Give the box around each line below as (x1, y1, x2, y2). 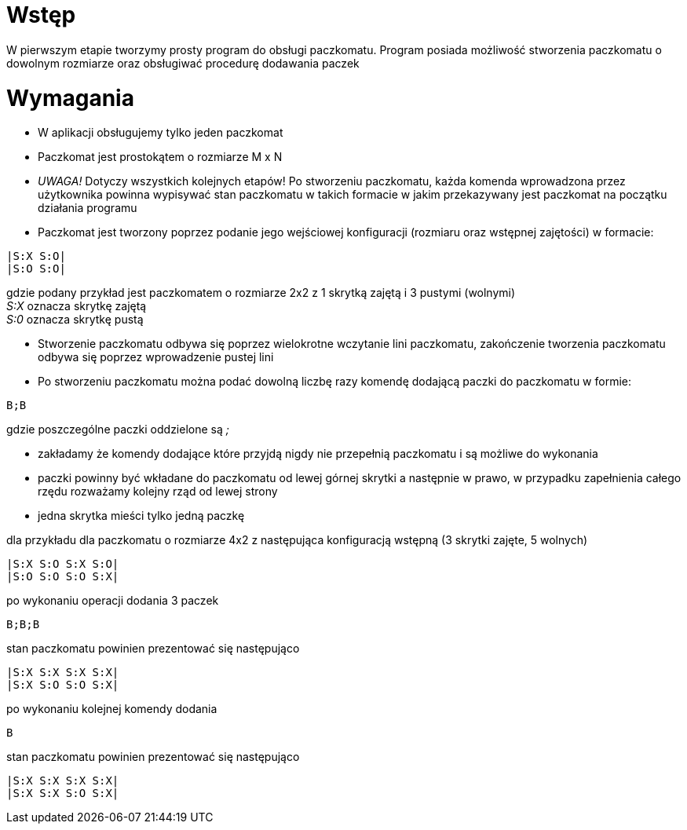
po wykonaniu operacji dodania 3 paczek (6, 594, 219, 608)
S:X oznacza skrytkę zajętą (6, 299, 147, 313)
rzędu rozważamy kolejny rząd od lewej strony (38, 484, 278, 499)
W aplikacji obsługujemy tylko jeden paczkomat (38, 126, 283, 140)
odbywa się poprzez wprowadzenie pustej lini (38, 350, 274, 364)
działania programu (38, 201, 137, 215)
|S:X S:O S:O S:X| (6, 678, 119, 692)
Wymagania (6, 84, 134, 112)
